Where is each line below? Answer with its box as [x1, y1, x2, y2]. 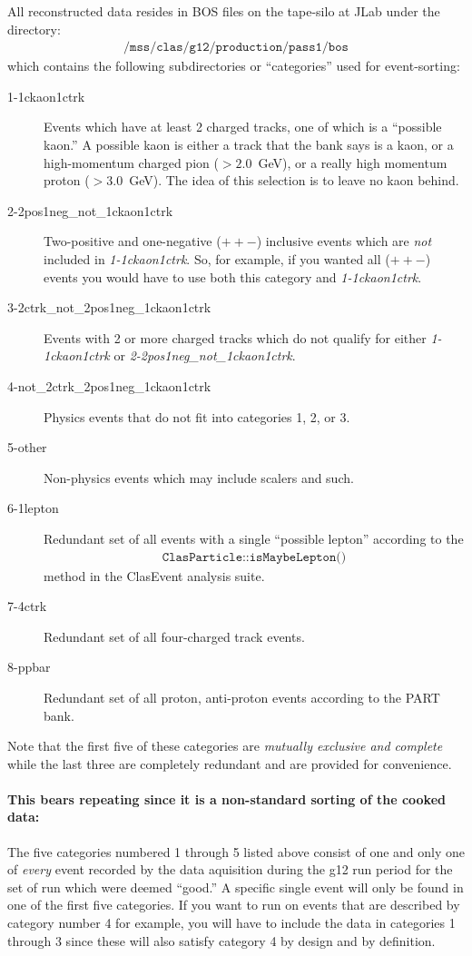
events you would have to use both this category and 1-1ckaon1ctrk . [44, 267, 422, 286]
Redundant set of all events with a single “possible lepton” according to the [44, 528, 464, 547]
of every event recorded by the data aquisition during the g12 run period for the [7, 860, 453, 879]
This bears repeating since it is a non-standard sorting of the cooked [7, 789, 446, 808]
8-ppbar [7, 657, 51, 676]
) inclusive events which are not [256, 232, 432, 251]
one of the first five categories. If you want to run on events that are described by [7, 895, 460, 914]
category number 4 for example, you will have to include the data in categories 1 [7, 913, 456, 932]
